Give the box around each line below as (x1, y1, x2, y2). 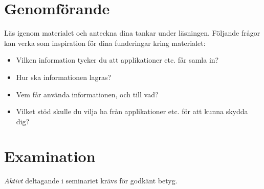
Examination (4, 146, 96, 167)
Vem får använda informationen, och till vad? (16, 89, 159, 99)
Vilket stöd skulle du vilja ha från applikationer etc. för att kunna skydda (16, 106, 248, 117)
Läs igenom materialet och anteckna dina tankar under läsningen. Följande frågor (4, 28, 260, 38)
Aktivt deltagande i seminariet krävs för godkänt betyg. (4, 175, 178, 186)
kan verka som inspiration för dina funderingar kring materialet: (4, 37, 206, 48)
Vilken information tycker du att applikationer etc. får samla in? (16, 55, 219, 65)
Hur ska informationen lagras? (16, 71, 112, 82)
